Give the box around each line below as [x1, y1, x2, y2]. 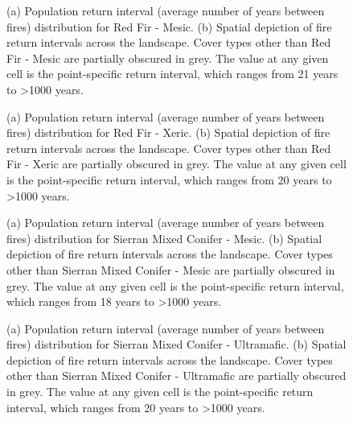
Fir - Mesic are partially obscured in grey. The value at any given [6, 49, 329, 66]
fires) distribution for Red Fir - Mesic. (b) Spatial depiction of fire [6, 18, 332, 35]
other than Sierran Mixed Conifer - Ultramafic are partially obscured [6, 367, 347, 384]
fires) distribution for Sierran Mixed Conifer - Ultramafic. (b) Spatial [6, 336, 347, 353]
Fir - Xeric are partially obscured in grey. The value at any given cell [6, 155, 347, 172]
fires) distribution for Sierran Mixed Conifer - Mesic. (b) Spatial [6, 229, 322, 246]
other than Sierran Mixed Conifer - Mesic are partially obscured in [6, 261, 335, 278]
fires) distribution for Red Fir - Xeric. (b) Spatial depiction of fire [6, 124, 330, 141]
